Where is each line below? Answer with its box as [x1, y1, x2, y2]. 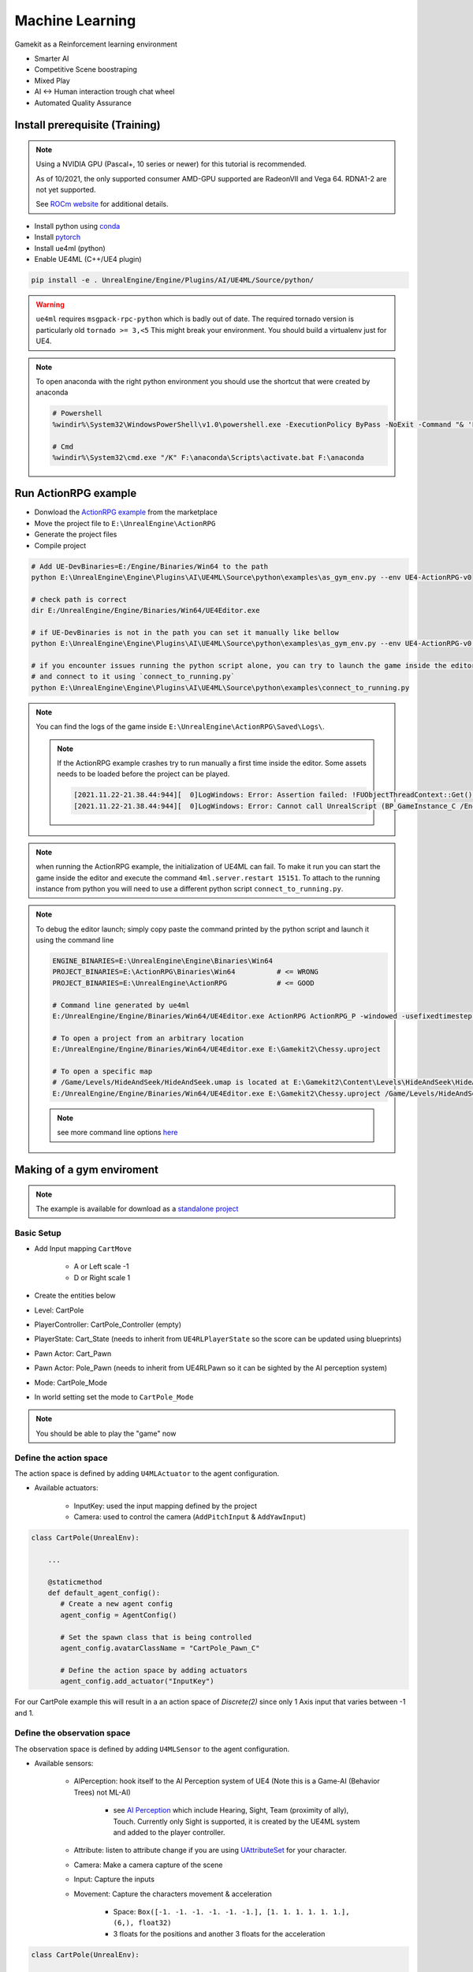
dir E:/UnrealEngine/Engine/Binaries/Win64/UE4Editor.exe [31, 606, 260, 615]
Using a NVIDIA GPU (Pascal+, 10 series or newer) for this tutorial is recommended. [35, 159, 307, 169]
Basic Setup [14, 1227, 62, 1238]
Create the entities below [34, 1290, 116, 1301]
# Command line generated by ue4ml [52, 1000, 190, 1010]
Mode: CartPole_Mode [34, 1377, 108, 1387]
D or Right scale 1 [73, 1272, 130, 1282]
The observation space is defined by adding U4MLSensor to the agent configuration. [14, 1744, 290, 1754]
